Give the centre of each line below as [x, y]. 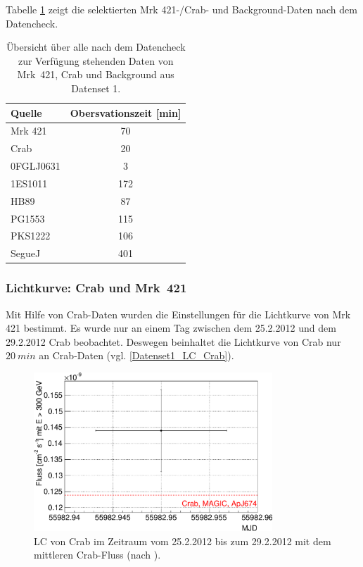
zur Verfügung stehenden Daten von [96, 60]
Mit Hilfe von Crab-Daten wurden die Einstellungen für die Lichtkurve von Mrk [178, 314]
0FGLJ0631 [36, 166]
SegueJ [26, 253]
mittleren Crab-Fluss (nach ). [97, 555]
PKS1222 [31, 236]
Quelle [26, 112]
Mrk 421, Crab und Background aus [96, 74]
